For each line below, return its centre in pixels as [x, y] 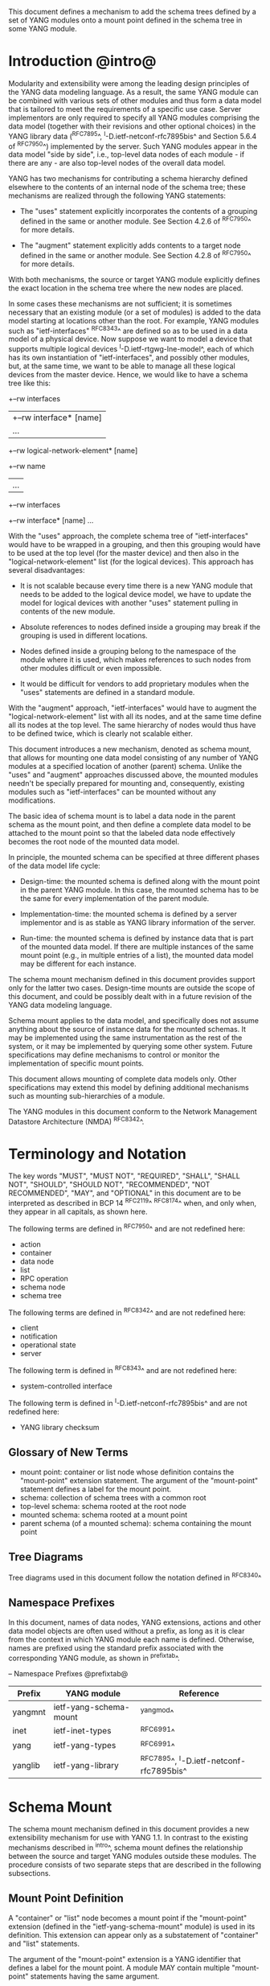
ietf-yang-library [86, 1765]
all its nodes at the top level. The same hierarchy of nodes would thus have [132, 725]
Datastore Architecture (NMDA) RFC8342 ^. [76, 1120]
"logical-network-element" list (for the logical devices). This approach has [131, 561]
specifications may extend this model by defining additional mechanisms [129, 1087]
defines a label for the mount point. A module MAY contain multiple [119, 1967]
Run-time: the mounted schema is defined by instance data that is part [137, 938]
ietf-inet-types [82, 1731]
